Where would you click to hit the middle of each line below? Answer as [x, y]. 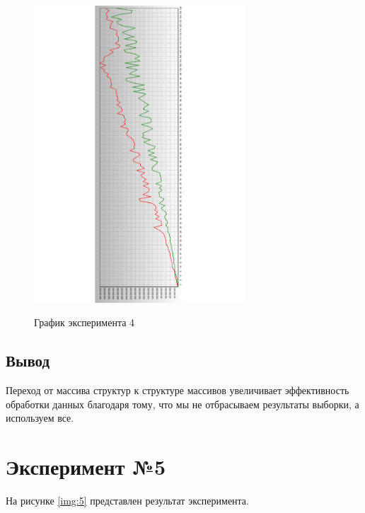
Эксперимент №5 [86, 467]
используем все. [40, 418]
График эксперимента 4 [85, 322]
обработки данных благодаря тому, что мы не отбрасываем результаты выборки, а [182, 404]
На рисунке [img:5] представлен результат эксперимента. [127, 501]
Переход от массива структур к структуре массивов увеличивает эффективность [178, 390]
